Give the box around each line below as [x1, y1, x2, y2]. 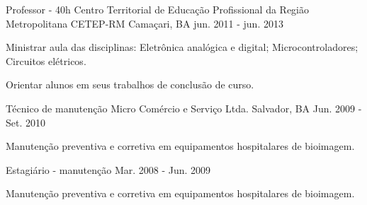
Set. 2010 [6, 115, 45, 129]
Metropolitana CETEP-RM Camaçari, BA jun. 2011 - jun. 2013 [6, 16, 283, 30]
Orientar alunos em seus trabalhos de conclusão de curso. [6, 77, 254, 92]
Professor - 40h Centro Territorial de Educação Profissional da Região [6, 2, 309, 16]
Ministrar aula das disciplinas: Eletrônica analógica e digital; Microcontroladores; [6, 40, 358, 54]
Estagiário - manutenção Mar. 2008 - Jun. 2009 [6, 162, 211, 177]
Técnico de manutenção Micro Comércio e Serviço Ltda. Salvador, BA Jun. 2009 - [6, 100, 362, 115]
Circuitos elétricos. [6, 53, 86, 68]
